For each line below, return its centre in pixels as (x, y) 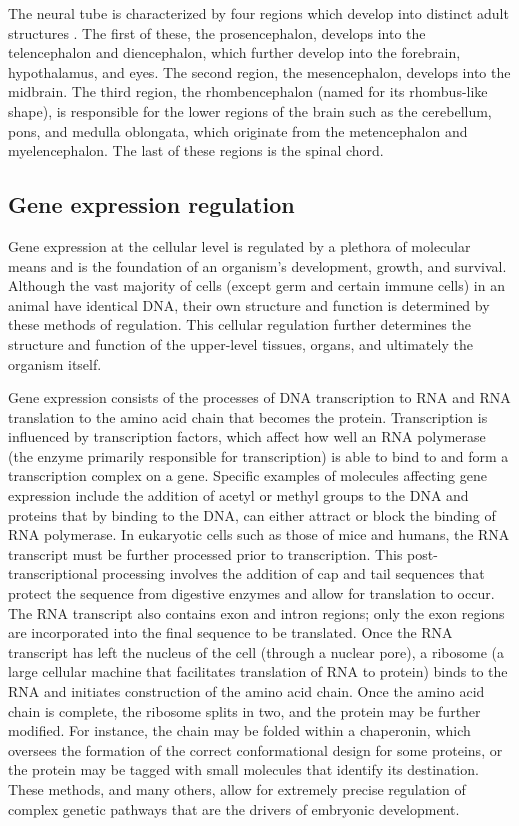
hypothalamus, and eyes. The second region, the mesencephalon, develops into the (259, 71)
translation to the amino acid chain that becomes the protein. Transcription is (248, 416)
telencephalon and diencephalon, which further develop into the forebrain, (234, 52)
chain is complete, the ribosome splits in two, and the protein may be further (244, 710)
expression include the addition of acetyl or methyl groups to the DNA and (238, 495)
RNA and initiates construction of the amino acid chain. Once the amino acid (246, 691)
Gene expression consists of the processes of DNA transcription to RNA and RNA (259, 397)
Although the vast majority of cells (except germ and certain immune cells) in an (256, 285)
